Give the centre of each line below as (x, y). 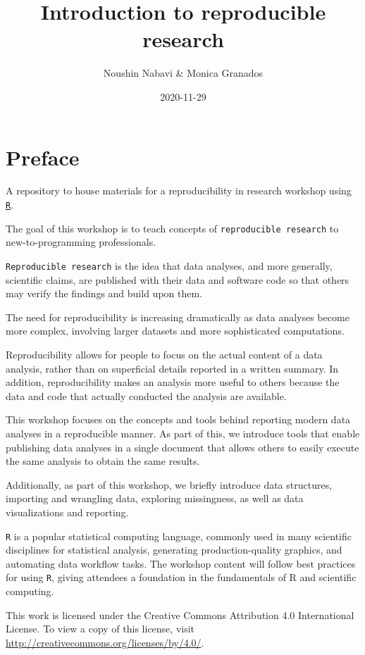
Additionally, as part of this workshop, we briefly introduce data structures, (169, 484)
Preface (43, 157)
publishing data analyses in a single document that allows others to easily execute (182, 447)
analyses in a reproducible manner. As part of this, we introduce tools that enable (183, 433)
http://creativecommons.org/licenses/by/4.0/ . (105, 642)
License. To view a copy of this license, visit (100, 629)
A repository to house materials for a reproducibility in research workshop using (179, 191)
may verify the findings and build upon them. (104, 293)
